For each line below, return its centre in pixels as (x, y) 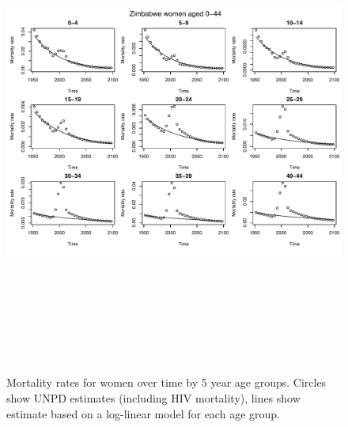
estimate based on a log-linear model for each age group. (143, 413)
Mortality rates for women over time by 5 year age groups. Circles (166, 382)
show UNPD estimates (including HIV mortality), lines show (153, 397)
